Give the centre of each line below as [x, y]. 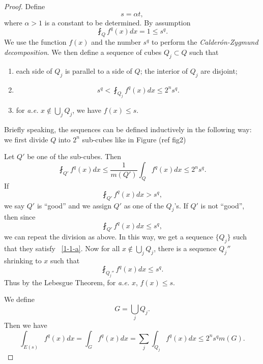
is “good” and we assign [74, 205]
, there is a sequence [185, 248]
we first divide [26, 139]
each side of [34, 70]
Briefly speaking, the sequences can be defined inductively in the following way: [128, 129]
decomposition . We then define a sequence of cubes [83, 52]
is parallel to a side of [98, 70]
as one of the [144, 205]
